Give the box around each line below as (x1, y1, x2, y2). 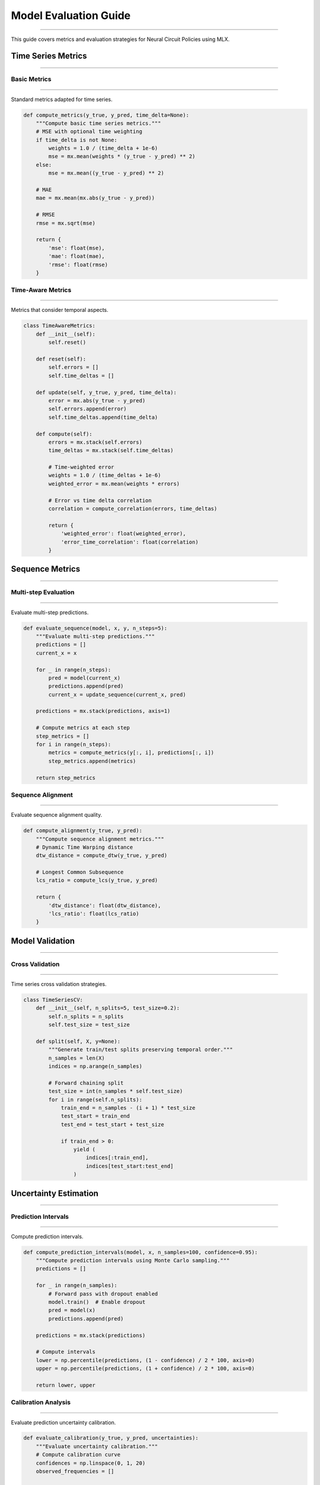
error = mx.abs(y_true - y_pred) (48, 397, 146, 404)
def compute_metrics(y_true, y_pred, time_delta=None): (23, 112, 190, 118)
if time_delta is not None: (36, 137, 118, 143)
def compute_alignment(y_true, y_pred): (23, 827, 142, 834)
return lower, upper (36, 1382, 96, 1388)
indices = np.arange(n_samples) (48, 1063, 142, 1070)
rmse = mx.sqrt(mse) (36, 220, 96, 226)
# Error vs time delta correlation (48, 497, 152, 504)
